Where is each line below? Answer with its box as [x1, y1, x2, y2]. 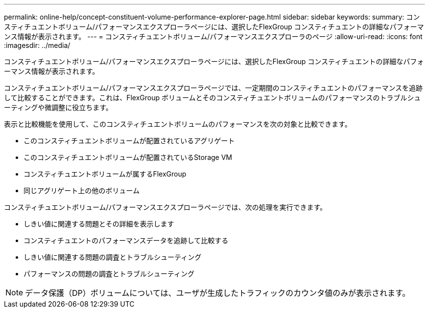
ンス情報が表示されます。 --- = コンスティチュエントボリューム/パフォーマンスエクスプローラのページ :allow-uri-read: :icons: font [4, 32, 423, 41]
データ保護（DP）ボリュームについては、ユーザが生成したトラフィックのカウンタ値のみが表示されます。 [25, 288, 410, 298]
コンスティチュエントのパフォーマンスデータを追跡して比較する [24, 236, 229, 245]
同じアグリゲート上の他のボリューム [24, 186, 140, 195]
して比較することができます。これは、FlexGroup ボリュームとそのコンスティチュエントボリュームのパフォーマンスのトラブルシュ [4, 93, 421, 102]
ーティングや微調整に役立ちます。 [4, 103, 113, 111]
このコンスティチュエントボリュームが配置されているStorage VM [24, 153, 232, 161]
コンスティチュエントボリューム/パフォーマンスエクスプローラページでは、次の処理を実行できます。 [4, 203, 327, 211]
